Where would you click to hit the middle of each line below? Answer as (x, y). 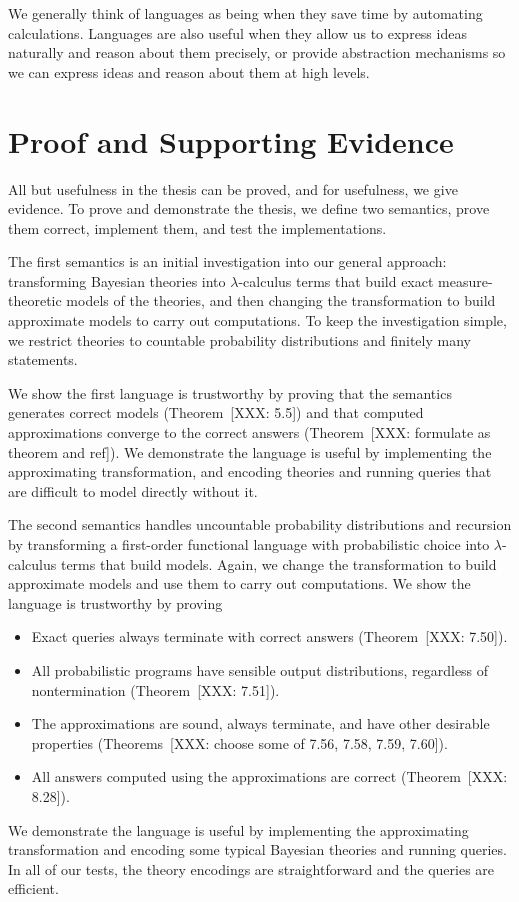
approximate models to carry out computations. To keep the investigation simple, (257, 320)
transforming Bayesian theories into (117, 280)
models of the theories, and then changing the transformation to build (281, 300)
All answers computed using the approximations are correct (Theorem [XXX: (269, 776)
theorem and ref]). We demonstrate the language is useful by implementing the (250, 451)
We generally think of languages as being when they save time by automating (245, 13)
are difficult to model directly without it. (133, 490)
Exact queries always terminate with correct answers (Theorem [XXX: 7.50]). (269, 636)
